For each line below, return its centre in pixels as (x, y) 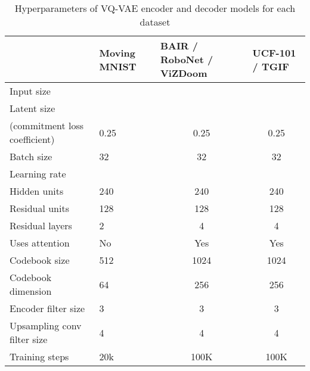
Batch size (31, 156)
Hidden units (37, 191)
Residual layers (41, 225)
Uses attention (40, 243)
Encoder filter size (47, 308)
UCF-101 (274, 52)
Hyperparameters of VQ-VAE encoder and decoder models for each (155, 8)
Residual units (39, 208)
